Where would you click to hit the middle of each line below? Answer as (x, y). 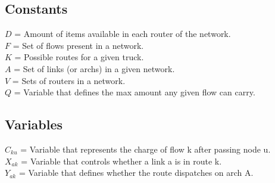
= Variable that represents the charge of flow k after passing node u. (146, 149)
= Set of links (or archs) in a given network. (94, 68)
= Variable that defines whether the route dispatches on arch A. (136, 173)
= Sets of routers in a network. (69, 80)
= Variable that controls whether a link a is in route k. (121, 161)
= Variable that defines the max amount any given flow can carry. (135, 92)
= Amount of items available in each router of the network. (123, 34)
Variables (34, 124)
